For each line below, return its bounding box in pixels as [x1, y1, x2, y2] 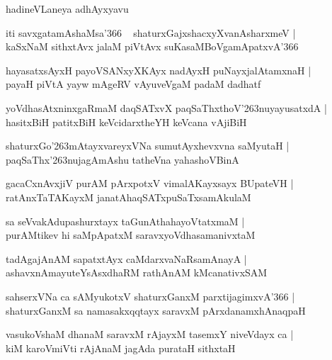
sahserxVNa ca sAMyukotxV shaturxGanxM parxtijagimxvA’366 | [6, 288, 295, 303]
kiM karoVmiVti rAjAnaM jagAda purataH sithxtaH [6, 340, 236, 355]
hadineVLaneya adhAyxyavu [6, 1, 129, 16]
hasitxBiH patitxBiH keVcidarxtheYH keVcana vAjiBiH [6, 114, 247, 129]
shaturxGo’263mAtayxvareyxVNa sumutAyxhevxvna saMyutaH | [6, 138, 290, 153]
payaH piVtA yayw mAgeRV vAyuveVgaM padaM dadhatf [6, 77, 261, 91]
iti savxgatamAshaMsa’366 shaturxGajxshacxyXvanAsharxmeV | [6, 25, 296, 40]
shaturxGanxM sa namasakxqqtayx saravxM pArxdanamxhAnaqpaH [6, 303, 306, 317]
